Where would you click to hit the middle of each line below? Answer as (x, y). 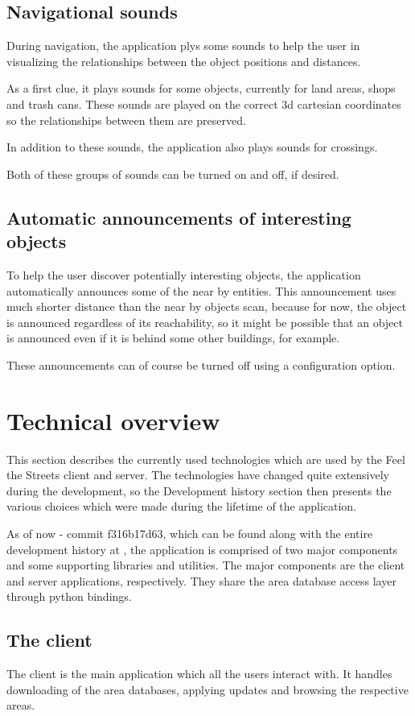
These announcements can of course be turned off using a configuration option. (201, 364)
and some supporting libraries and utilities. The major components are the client (206, 565)
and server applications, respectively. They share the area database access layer (201, 580)
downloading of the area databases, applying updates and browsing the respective (207, 689)
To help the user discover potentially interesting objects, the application (184, 274)
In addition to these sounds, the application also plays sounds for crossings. (192, 147)
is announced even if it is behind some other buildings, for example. (173, 338)
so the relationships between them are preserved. (126, 120)
